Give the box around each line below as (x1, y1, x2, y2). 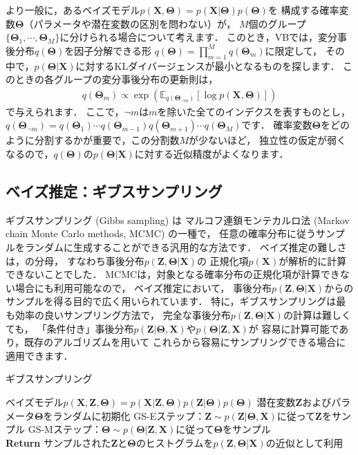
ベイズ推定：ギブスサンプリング (6, 180, 223, 201)
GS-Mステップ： (28, 422, 102, 436)
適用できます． (6, 348, 73, 362)
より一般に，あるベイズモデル (6, 3, 140, 17)
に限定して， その (265, 43, 345, 57)
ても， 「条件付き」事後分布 (6, 321, 134, 335)
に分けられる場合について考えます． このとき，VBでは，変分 (59, 30, 338, 44)
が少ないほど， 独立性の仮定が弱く (189, 133, 347, 147)
